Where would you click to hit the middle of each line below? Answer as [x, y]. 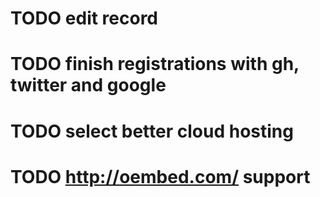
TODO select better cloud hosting [152, 131]
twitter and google [88, 85]
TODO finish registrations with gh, [155, 64]
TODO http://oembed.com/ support [160, 176]
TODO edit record [84, 18]
